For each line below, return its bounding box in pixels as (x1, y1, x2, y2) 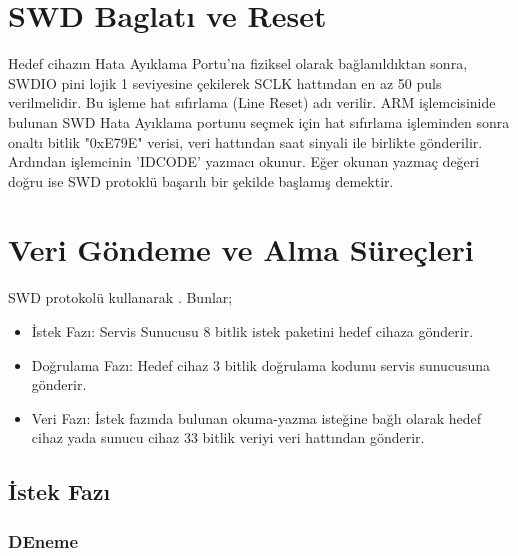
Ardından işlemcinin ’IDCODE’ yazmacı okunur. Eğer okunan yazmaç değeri (8, 151, 480, 172)
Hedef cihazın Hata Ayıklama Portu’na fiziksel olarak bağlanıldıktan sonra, (8, 53, 468, 74)
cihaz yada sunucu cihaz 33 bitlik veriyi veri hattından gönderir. (31, 427, 425, 448)
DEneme (8, 528, 79, 553)
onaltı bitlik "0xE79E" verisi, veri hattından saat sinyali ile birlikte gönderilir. (8, 131, 483, 152)
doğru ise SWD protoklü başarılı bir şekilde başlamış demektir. (8, 170, 394, 191)
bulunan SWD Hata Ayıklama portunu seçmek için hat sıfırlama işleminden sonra (8, 111, 510, 132)
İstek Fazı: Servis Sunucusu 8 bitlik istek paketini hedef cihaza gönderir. (31, 321, 474, 341)
